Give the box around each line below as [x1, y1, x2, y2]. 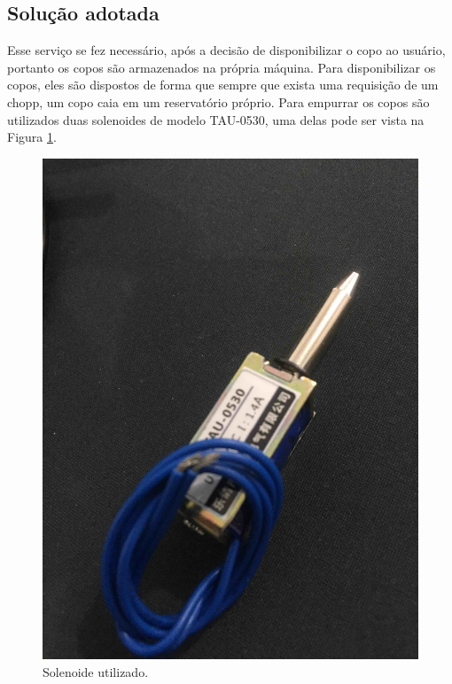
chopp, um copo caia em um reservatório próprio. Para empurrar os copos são [7, 92, 430, 111]
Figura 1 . [7, 128, 57, 146]
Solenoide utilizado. [43, 662, 149, 680]
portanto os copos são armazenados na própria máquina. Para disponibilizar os [7, 58, 436, 76]
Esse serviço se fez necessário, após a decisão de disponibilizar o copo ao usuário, [7, 41, 446, 59]
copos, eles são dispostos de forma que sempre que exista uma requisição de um [7, 75, 439, 94]
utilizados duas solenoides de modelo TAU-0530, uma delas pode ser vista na [7, 110, 425, 128]
